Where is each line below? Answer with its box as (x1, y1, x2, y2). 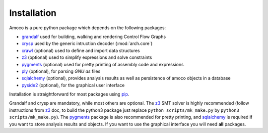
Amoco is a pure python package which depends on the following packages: (9, 25, 166, 31)
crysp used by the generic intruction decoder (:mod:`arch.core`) (21, 41, 153, 46)
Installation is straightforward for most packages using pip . (9, 91, 130, 97)
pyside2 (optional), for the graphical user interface (21, 82, 125, 88)
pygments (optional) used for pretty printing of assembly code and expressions (21, 61, 184, 67)
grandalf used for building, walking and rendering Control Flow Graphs (21, 34, 166, 40)
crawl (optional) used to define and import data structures (21, 47, 140, 53)
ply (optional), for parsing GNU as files (21, 68, 101, 74)
